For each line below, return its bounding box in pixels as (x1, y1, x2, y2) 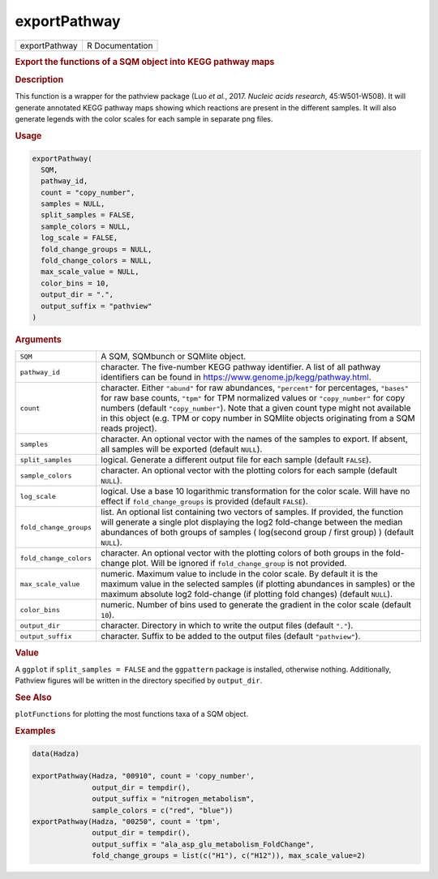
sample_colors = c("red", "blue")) (92, 805, 234, 815)
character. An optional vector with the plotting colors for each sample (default (101, 465, 397, 476)
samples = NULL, (41, 199, 105, 208)
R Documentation (86, 40, 153, 51)
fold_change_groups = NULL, (41, 244, 152, 254)
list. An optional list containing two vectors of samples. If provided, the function (101, 507, 404, 518)
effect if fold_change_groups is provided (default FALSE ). (101, 495, 308, 507)
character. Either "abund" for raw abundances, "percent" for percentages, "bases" (101, 382, 409, 393)
